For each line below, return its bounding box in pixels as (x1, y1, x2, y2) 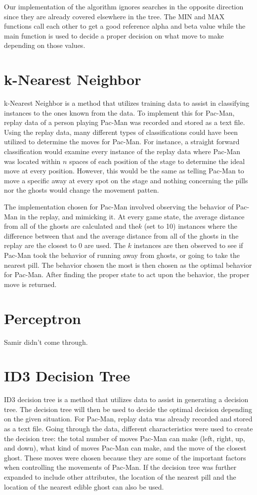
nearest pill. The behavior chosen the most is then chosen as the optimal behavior (4, 259, 252, 270)
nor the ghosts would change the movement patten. (4, 185, 159, 195)
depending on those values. (4, 40, 86, 50)
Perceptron (4, 308, 81, 328)
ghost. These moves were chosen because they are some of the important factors (4, 452, 246, 462)
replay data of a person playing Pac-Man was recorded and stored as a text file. (4, 117, 245, 127)
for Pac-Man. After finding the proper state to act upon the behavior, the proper (4, 269, 250, 280)
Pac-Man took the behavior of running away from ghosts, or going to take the (4, 250, 240, 260)
